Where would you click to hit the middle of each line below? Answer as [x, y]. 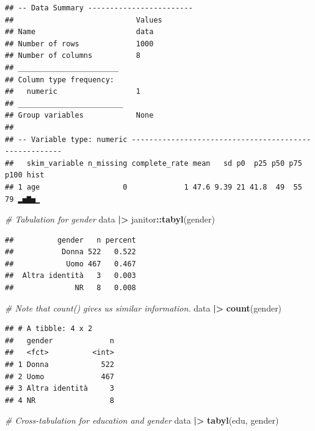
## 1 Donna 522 [60, 365]
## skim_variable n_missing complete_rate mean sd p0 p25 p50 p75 [154, 163]
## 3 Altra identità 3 [60, 389]
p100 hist [25, 175]
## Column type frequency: [60, 80]
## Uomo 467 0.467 [71, 264]
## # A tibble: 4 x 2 [49, 329]
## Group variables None [79, 116]
